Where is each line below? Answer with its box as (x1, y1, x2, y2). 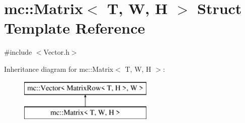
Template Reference (4, 18, 145, 38)
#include (4, 47, 32, 57)
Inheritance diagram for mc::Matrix (4, 63, 114, 74)
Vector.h (43, 47, 69, 57)
